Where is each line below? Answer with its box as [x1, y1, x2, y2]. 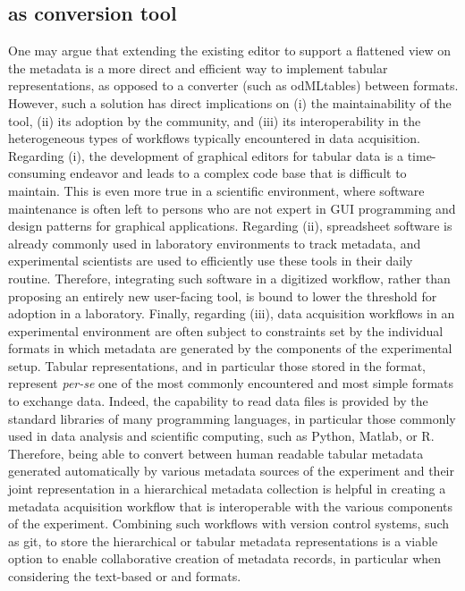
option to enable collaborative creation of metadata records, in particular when [8, 549, 442, 568]
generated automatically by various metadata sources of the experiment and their [8, 461, 454, 480]
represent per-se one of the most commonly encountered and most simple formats [8, 374, 454, 393]
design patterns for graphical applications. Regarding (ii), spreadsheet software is [8, 216, 452, 235]
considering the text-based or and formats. [8, 567, 241, 586]
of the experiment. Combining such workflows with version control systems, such [8, 514, 449, 533]
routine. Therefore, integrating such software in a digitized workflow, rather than [8, 268, 451, 287]
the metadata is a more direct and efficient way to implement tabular [8, 58, 388, 77]
